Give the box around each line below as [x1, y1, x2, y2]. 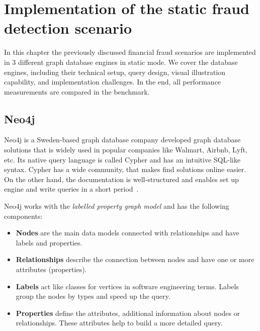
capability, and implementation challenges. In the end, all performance [4, 76, 221, 87]
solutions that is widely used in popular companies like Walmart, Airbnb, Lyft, [4, 144, 247, 155]
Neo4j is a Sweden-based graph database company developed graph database [4, 134, 241, 145]
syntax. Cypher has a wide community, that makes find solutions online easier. [4, 164, 246, 175]
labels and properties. [16, 237, 82, 247]
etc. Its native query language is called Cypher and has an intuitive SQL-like [4, 154, 240, 164]
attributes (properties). [16, 264, 87, 275]
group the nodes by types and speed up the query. [16, 291, 170, 301]
